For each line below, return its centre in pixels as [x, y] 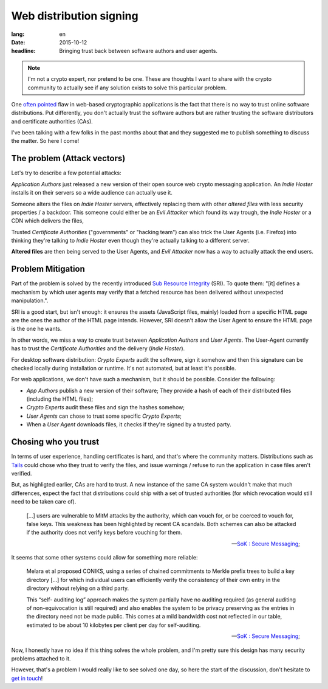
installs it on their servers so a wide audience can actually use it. [92, 193]
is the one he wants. [36, 329]
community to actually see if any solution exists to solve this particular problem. [127, 88]
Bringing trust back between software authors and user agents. [138, 51]
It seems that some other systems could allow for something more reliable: [104, 558]
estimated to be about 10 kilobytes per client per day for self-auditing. [114, 625]
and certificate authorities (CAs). [52, 121]
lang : [18, 34]
